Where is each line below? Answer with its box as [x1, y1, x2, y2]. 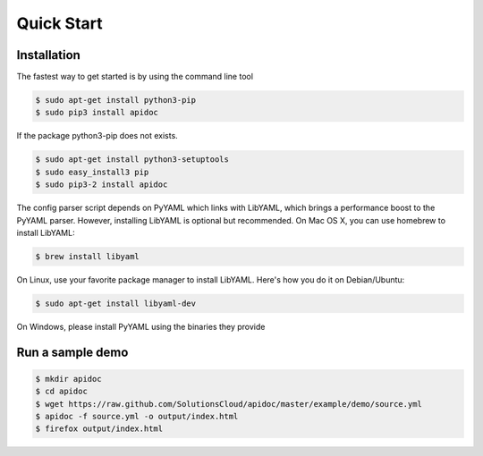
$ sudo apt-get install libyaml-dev [35, 298, 197, 308]
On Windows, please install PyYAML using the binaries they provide [16, 321, 266, 332]
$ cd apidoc [35, 386, 89, 397]
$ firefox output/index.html [35, 424, 164, 434]
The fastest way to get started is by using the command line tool [16, 72, 254, 82]
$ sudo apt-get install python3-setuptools [35, 155, 230, 165]
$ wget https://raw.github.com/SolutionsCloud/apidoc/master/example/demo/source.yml [35, 399, 422, 409]
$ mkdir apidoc [35, 374, 102, 384]
